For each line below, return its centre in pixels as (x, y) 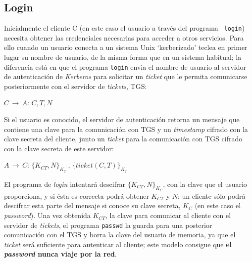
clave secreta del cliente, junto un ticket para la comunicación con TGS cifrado (123, 139)
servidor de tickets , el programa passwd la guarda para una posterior (108, 225)
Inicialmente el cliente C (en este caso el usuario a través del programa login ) (124, 28)
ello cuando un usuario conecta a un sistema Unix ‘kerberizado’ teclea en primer (126, 47)
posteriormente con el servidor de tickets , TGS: (76, 86)
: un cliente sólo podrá (211, 196)
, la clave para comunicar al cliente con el (168, 215)
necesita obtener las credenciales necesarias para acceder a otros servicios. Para (124, 37)
